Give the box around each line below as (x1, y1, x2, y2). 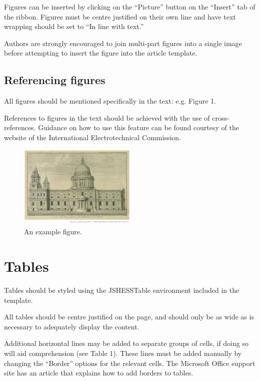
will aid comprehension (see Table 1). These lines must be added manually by (4, 347, 242, 358)
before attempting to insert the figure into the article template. (4, 48, 197, 58)
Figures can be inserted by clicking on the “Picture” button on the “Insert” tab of (4, 2, 255, 12)
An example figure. (24, 226, 82, 237)
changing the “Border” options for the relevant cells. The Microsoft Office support (4, 357, 255, 368)
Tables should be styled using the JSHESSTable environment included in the (4, 285, 239, 295)
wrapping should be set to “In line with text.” (4, 21, 144, 32)
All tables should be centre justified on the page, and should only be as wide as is (4, 311, 254, 322)
